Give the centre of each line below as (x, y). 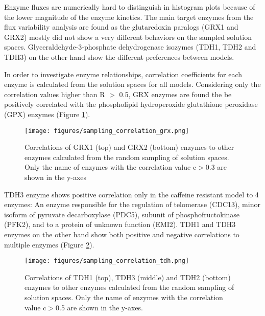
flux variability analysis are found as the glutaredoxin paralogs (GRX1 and (121, 27)
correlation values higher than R (55, 94)
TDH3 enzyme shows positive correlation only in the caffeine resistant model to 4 (131, 194)
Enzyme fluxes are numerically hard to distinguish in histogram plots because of (130, 7)
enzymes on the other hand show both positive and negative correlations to (122, 234)
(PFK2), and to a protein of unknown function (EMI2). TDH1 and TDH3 (120, 224)
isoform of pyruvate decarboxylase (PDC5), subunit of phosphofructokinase (122, 214)
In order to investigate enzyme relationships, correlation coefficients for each (123, 74)
